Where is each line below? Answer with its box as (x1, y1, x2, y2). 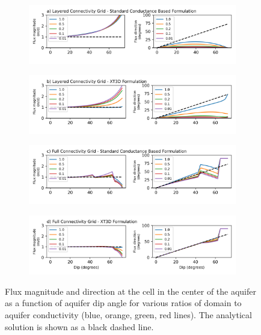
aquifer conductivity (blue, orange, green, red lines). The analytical (5, 308, 252, 321)
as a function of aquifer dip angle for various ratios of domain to (5, 297, 242, 309)
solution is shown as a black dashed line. (5, 320, 154, 333)
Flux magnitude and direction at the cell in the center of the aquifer (5, 284, 256, 297)
